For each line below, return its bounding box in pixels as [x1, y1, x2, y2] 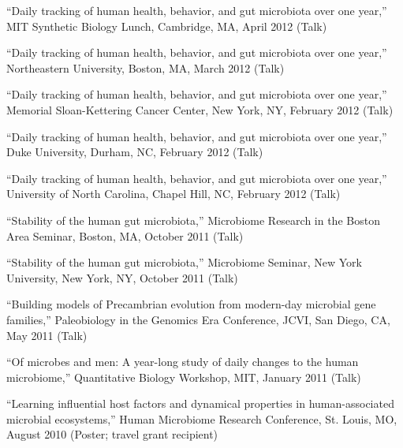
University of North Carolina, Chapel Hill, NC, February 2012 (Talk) [6, 185, 341, 202]
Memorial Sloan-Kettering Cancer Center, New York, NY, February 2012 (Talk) [6, 101, 394, 118]
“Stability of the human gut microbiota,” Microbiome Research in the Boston [6, 211, 380, 228]
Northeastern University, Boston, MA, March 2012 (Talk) [6, 59, 285, 76]
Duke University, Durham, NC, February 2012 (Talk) [6, 144, 263, 160]
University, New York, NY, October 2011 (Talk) [6, 269, 238, 286]
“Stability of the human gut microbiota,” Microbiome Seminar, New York [6, 254, 362, 271]
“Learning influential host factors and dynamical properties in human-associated [6, 395, 394, 412]
